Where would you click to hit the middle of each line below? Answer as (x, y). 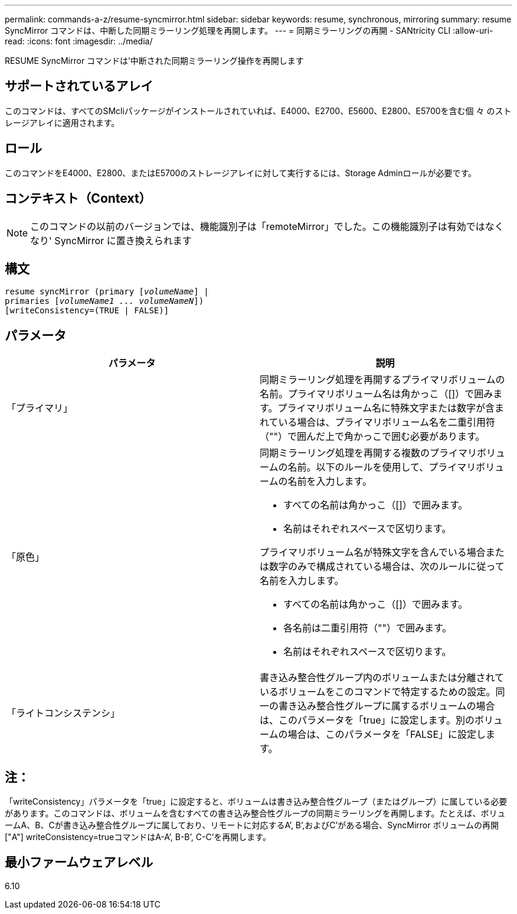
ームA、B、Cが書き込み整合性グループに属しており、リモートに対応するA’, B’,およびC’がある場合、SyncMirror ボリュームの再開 (252, 825)
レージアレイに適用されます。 (62, 122)
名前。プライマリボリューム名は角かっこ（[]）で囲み (377, 394)
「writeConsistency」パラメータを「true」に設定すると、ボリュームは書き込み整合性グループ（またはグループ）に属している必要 (256, 802)
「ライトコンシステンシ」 (63, 713)
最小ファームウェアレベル (79, 863)
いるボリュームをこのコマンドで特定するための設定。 (378, 692)
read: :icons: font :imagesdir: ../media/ (79, 41)
